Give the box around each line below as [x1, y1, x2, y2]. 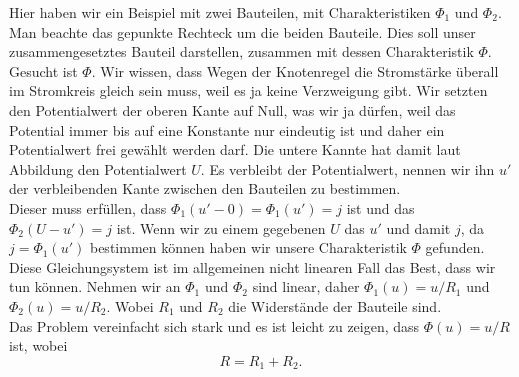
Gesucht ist [9, 60, 78, 81]
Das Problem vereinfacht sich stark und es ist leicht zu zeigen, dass [9, 315, 420, 336]
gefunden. [425, 237, 485, 258]
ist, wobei [9, 335, 68, 356]
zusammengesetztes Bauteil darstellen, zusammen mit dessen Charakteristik [9, 41, 474, 62]
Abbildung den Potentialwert [9, 158, 187, 179]
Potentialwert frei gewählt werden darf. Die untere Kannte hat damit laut [9, 139, 461, 160]
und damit [386, 217, 451, 238]
